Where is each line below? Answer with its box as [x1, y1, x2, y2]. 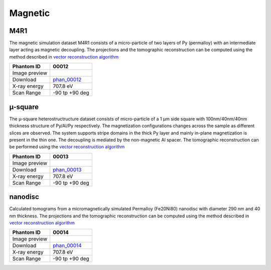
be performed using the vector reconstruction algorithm [9, 144, 125, 150]
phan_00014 [53, 242, 82, 249]
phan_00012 [53, 76, 82, 83]
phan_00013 [53, 166, 82, 173]
